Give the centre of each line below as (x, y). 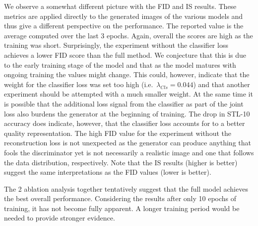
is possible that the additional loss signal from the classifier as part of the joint (124, 103)
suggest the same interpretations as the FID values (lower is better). (108, 172)
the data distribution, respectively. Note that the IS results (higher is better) (121, 162)
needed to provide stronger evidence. (60, 218)
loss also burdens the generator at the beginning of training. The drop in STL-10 (127, 113)
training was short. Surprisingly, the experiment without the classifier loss (116, 45)
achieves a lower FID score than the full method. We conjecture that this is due (125, 55)
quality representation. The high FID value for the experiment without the (118, 133)
